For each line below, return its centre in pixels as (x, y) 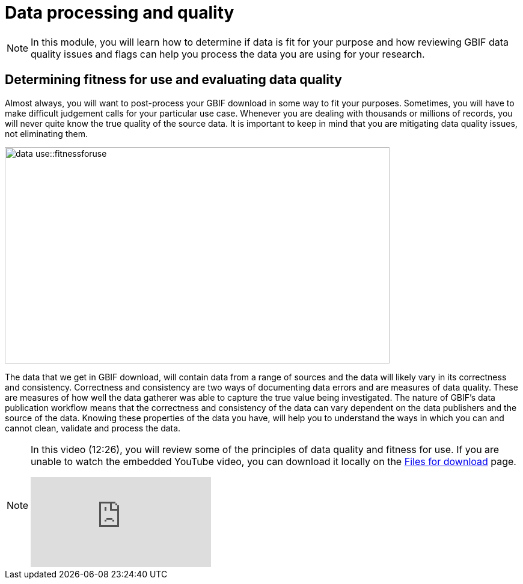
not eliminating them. (46, 133)
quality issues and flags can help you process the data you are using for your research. (228, 54)
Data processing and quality (120, 13)
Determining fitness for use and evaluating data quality (173, 80)
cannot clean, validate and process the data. (93, 428)
